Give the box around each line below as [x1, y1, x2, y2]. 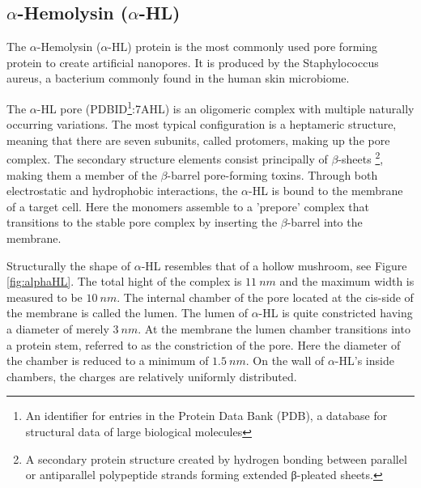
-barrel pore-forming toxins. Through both [167, 166, 378, 183]
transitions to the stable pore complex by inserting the [6, 214, 278, 231]
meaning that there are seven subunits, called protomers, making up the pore [6, 131, 390, 148]
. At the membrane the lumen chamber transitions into [138, 320, 410, 337]
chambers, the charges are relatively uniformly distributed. [6, 367, 297, 384]
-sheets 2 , [338, 148, 384, 168]
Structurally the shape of [6, 257, 131, 274]
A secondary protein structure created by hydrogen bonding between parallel [25, 450, 407, 467]
